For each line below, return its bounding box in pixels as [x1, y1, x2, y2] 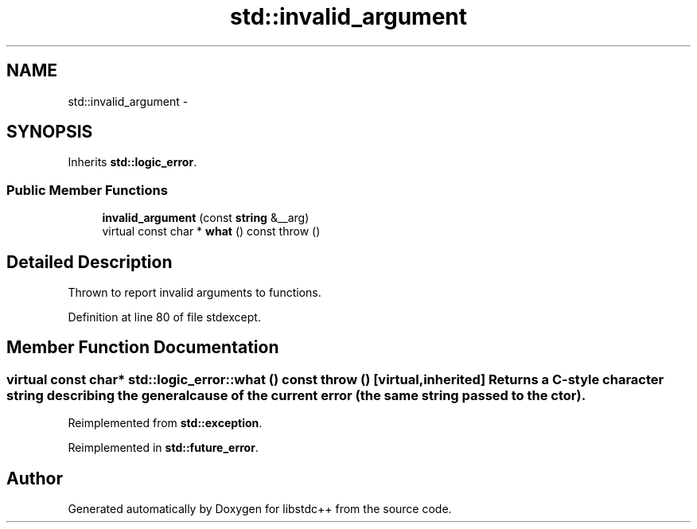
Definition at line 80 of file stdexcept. [68, 310, 261, 325]
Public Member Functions [6, 181, 168, 198]
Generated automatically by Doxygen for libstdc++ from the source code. [68, 502, 452, 516]
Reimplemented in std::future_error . [68, 441, 259, 455]
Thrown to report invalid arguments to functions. [68, 286, 321, 300]
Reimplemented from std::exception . [68, 416, 263, 430]
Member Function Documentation [6, 337, 279, 358]
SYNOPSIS [6, 122, 93, 142]
